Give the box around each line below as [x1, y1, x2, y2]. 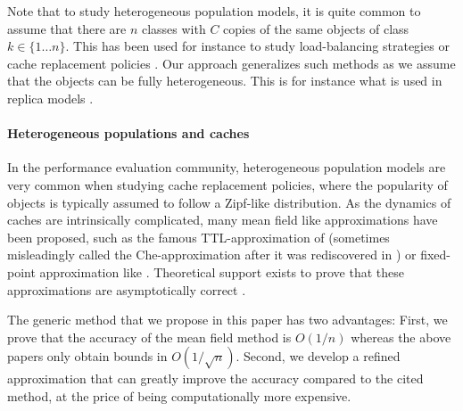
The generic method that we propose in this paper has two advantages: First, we [7, 310, 448, 329]
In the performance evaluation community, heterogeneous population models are [7, 158, 446, 177]
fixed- [420, 245, 451, 264]
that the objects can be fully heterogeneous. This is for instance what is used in [7, 71, 442, 90]
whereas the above [351, 327, 451, 346]
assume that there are [7, 19, 127, 37]
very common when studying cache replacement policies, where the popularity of [7, 175, 448, 193]
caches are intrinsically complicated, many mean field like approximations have [7, 210, 438, 229]
